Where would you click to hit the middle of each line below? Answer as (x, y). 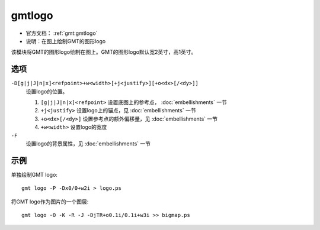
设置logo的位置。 (47, 91)
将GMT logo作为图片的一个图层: (50, 202)
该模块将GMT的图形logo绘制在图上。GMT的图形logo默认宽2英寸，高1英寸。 (104, 52)
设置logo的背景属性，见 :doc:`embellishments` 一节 (88, 143)
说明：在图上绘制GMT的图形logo (66, 41)
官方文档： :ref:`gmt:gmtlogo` (62, 33)
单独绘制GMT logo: (34, 174)
